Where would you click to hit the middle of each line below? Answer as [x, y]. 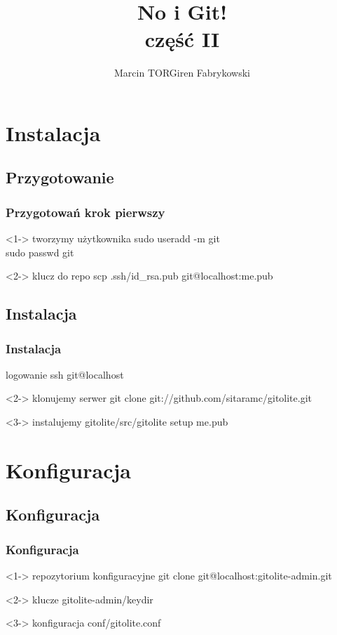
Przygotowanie [60, 177]
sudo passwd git [40, 252]
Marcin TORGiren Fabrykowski [182, 73]
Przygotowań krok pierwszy [85, 212]
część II [182, 39]
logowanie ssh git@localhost [65, 374]
